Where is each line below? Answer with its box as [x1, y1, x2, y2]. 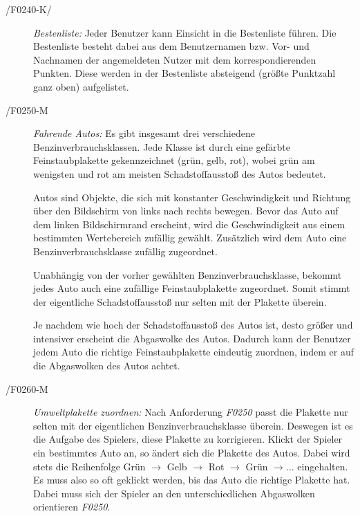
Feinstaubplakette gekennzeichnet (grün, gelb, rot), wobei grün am [33, 153, 315, 167]
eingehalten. [297, 459, 348, 473]
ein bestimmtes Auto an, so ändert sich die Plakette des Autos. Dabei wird [33, 445, 350, 460]
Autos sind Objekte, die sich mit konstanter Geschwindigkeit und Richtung [33, 190, 351, 204]
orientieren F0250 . [33, 499, 111, 514]
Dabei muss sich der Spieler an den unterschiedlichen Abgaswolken [33, 486, 315, 500]
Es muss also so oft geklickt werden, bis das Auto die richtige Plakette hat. [33, 472, 350, 487]
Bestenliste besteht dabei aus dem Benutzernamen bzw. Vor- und [33, 39, 310, 53]
